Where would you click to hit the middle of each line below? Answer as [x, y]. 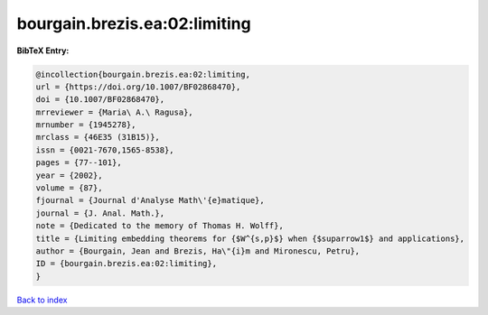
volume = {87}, [69, 188]
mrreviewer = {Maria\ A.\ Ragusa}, [114, 112]
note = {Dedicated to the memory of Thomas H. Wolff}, [160, 226]
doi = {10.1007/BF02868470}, [100, 100]
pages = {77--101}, [79, 163]
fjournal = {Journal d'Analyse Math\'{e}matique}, [150, 200]
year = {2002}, [69, 175]
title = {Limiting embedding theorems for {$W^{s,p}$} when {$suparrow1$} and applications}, [250, 238]
